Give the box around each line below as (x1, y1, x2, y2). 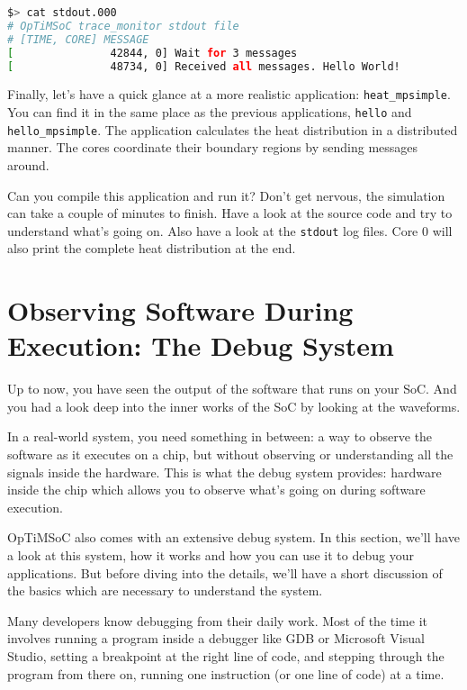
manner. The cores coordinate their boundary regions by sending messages (7, 138, 418, 157)
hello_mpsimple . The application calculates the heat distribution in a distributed (7, 120, 458, 139)
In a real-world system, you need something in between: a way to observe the (7, 427, 433, 446)
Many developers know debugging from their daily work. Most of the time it (7, 611, 427, 630)
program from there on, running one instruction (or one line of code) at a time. (7, 664, 445, 683)
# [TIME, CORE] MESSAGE (7, 32, 149, 46)
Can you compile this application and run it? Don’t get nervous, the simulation (7, 186, 445, 204)
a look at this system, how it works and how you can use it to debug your (7, 546, 414, 565)
